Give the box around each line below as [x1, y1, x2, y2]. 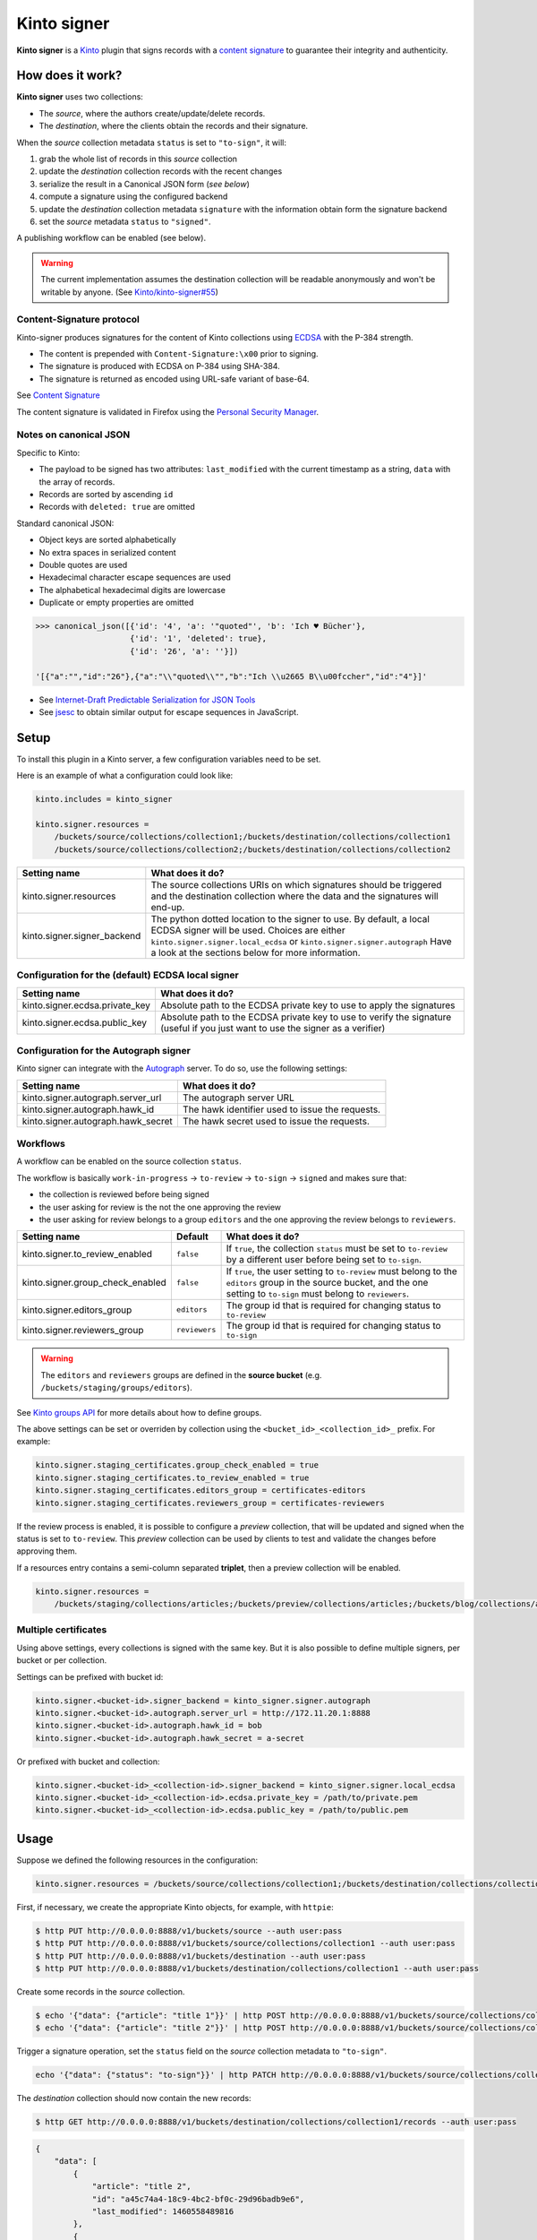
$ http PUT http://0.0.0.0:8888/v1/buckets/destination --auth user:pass [35, 1951, 366, 1961]
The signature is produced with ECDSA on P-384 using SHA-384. [38, 361, 281, 372]
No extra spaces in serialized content [38, 547, 176, 557]
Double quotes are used [38, 559, 128, 570]
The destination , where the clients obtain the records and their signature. [38, 121, 309, 132]
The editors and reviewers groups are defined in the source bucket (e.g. [40, 1369, 322, 1380]
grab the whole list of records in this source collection [38, 153, 237, 165]
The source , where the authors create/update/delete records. [38, 108, 266, 118]
